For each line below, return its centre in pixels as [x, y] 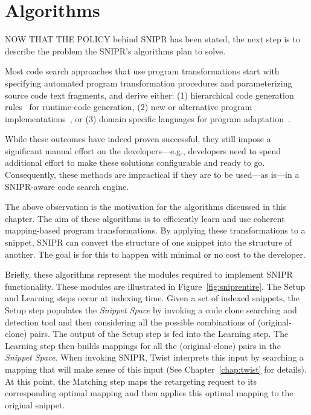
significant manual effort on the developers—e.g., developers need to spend [143, 150]
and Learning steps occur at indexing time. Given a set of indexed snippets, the [152, 298]
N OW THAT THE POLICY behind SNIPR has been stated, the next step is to [152, 39]
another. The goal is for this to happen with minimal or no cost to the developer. [155, 254]
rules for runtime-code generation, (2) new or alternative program [129, 107]
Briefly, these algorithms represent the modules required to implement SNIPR [149, 274]
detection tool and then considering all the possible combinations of [130, 322]
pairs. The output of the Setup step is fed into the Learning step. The [159, 334]
